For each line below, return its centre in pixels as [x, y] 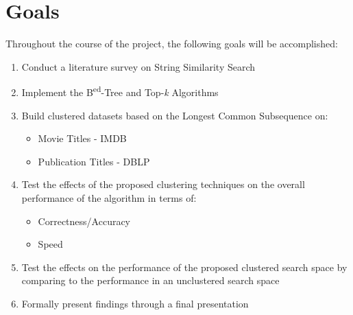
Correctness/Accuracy [84, 221]
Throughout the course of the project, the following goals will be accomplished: [172, 44]
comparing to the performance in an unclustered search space [150, 280]
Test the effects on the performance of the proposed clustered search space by [184, 267]
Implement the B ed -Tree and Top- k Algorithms [120, 91]
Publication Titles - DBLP [94, 161]
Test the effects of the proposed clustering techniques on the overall [163, 184]
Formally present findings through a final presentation [135, 303]
